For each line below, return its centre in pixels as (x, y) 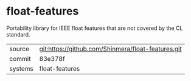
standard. (18, 34)
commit (20, 58)
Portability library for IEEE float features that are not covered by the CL (95, 28)
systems (21, 68)
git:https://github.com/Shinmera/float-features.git (111, 49)
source (19, 49)
